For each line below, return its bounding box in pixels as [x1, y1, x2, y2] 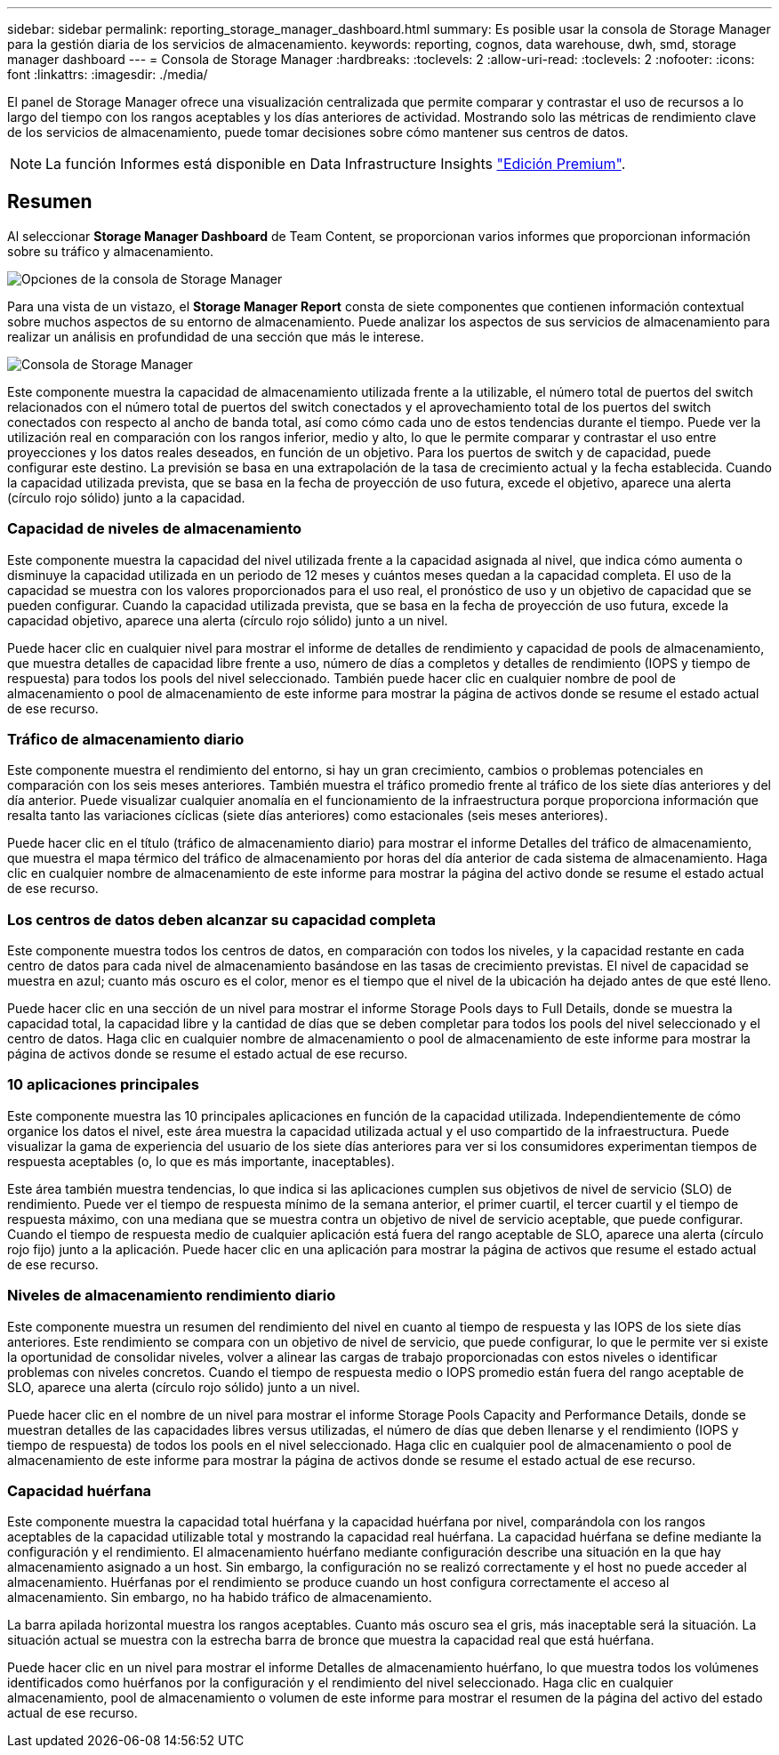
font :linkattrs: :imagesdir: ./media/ [7, 67, 208, 82]
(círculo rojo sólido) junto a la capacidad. [7, 489, 245, 505]
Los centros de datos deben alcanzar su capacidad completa [7, 910, 436, 929]
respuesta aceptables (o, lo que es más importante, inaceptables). [7, 1153, 395, 1169]
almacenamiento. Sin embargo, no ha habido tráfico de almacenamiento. [7, 1590, 432, 1606]
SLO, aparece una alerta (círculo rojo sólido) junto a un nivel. [7, 1379, 360, 1395]
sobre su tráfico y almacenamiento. [7, 243, 214, 259]
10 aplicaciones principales [7, 1075, 200, 1094]
